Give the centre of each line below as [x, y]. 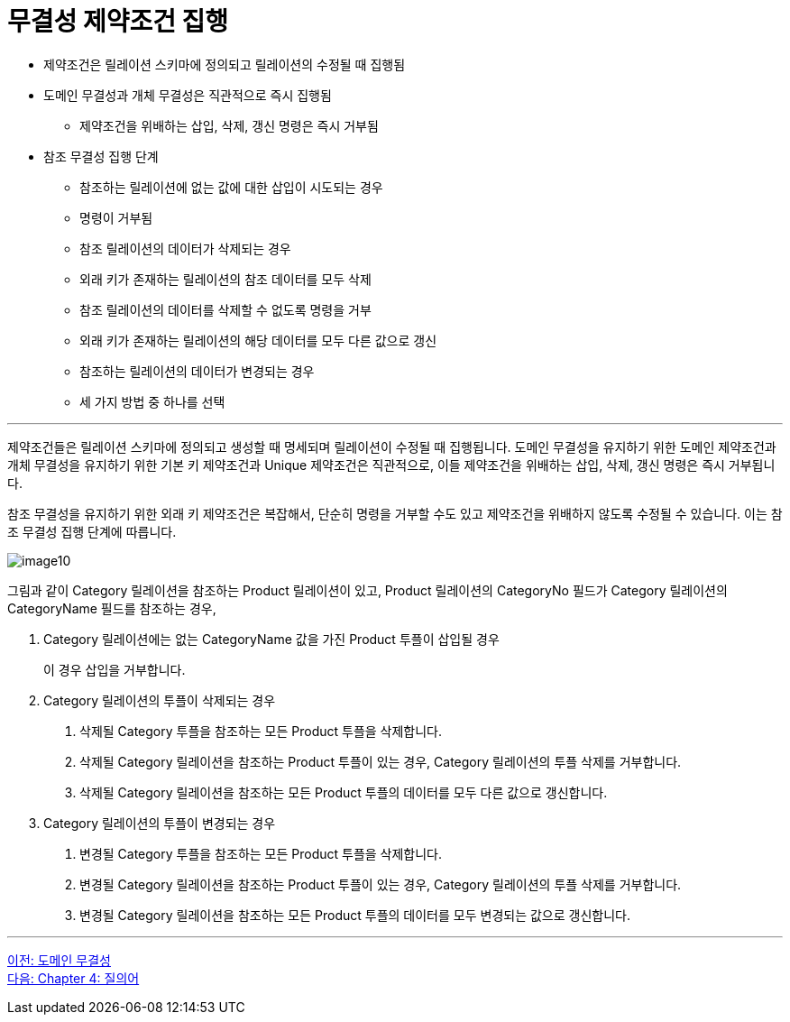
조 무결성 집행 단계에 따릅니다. [92, 531]
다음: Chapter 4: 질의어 [73, 978]
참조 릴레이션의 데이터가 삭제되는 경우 [185, 248]
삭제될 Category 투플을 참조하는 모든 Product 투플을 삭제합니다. [261, 731]
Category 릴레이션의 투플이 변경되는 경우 [160, 823]
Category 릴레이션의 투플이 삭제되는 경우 [160, 700]
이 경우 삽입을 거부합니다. [115, 669]
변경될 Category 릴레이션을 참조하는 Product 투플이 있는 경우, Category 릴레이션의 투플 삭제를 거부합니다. [381, 884]
